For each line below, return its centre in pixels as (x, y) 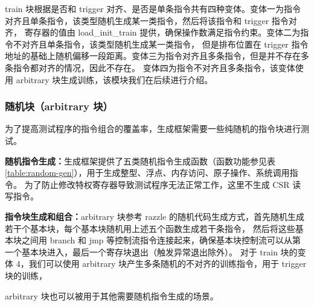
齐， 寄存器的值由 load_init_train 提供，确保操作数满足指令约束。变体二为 (153, 32)
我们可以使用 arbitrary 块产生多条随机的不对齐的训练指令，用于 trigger (168, 264)
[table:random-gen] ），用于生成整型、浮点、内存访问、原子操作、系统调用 (147, 173)
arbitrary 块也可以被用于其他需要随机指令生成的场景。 (112, 295)
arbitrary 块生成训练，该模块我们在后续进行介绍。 (114, 79)
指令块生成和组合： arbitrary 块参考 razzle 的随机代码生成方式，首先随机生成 (155, 216)
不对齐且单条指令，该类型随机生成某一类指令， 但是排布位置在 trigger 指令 (161, 44)
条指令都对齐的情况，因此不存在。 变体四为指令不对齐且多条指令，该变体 (150, 67)
